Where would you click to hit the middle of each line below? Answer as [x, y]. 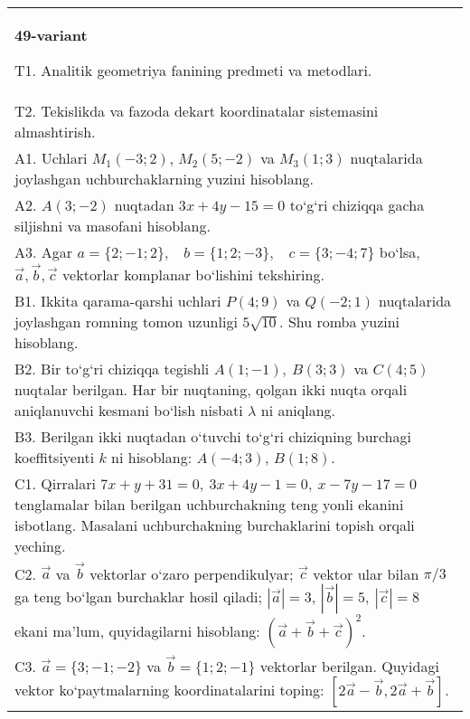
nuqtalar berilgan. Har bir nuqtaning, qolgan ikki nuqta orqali [211, 389]
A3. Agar [44, 252]
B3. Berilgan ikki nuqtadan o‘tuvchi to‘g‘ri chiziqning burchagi [213, 436]
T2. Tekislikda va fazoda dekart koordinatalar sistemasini [197, 111]
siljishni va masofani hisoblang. [113, 226]
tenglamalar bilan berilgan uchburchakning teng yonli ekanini [209, 504]
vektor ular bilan [366, 573]
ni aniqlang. [298, 410]
